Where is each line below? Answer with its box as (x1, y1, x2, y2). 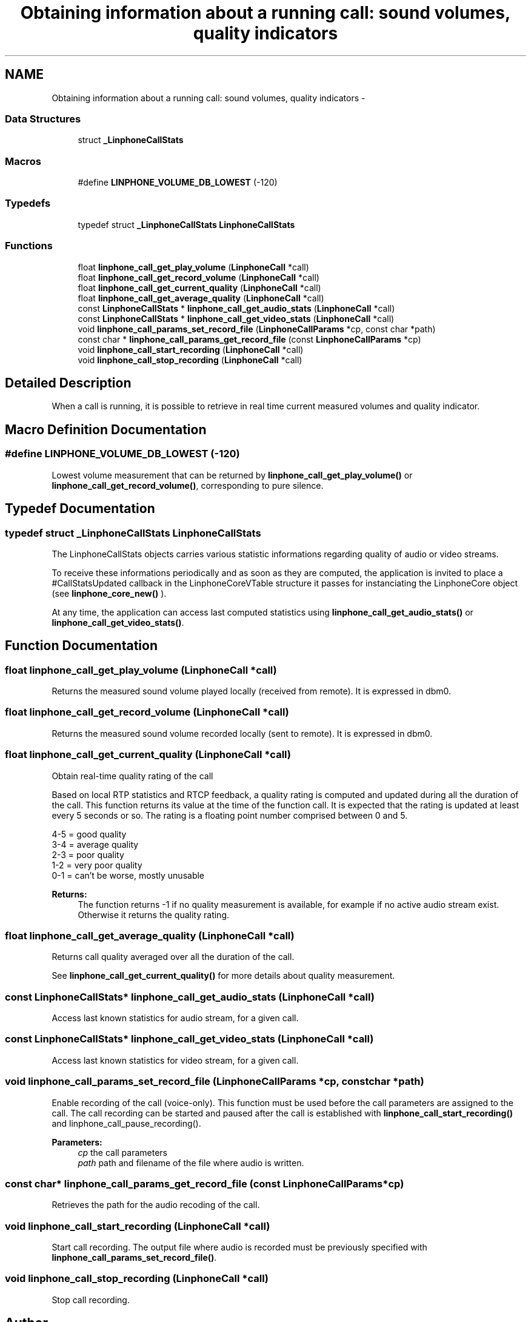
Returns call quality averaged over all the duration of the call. (52, 951, 295, 962)
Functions (5, 240, 53, 252)
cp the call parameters (78, 1147, 167, 1158)
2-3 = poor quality (52, 849, 124, 860)
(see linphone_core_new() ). (52, 588, 167, 599)
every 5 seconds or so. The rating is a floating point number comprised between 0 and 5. (52, 810, 408, 820)
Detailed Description (5, 375, 132, 391)
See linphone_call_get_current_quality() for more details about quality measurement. (52, 970, 395, 981)
